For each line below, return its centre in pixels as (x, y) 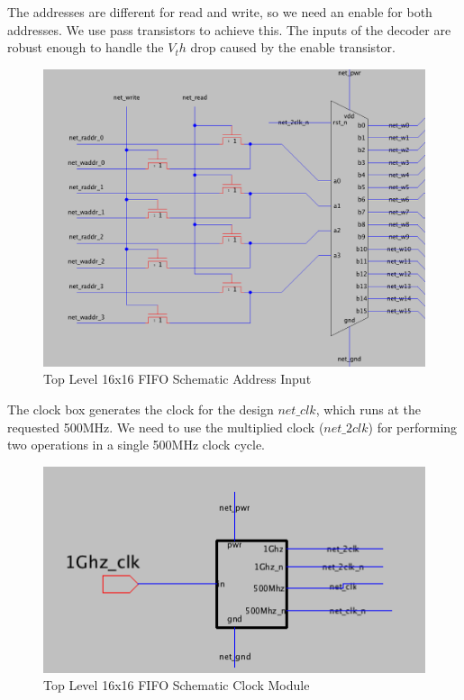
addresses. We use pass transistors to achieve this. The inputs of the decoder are (229, 29)
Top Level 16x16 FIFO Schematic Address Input (177, 379)
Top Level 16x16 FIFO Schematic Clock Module (177, 685)
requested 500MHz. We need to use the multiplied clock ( (166, 427)
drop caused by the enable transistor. (293, 47)
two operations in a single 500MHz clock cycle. (136, 445)
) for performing (413, 427)
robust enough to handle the (86, 47)
